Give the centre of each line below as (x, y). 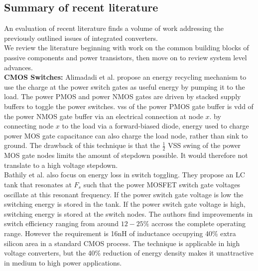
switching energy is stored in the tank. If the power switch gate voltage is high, (125, 204)
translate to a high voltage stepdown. (61, 165)
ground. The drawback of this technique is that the (82, 145)
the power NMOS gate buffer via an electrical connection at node (104, 116)
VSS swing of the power (204, 145)
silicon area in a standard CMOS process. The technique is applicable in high (122, 243)
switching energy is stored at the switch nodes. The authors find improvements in (129, 213)
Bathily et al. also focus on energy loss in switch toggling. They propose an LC (125, 175)
